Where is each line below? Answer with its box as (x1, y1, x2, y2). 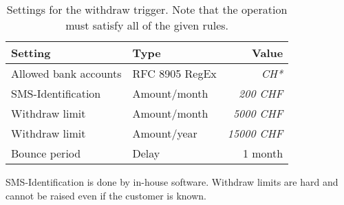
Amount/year (132, 125, 197, 141)
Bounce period (11, 145, 81, 161)
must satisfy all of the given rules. (65, 17, 228, 33)
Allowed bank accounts (11, 65, 122, 81)
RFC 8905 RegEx (132, 65, 217, 81)
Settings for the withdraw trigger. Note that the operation (6, 1, 288, 17)
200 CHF (239, 85, 283, 101)
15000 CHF (227, 125, 283, 141)
